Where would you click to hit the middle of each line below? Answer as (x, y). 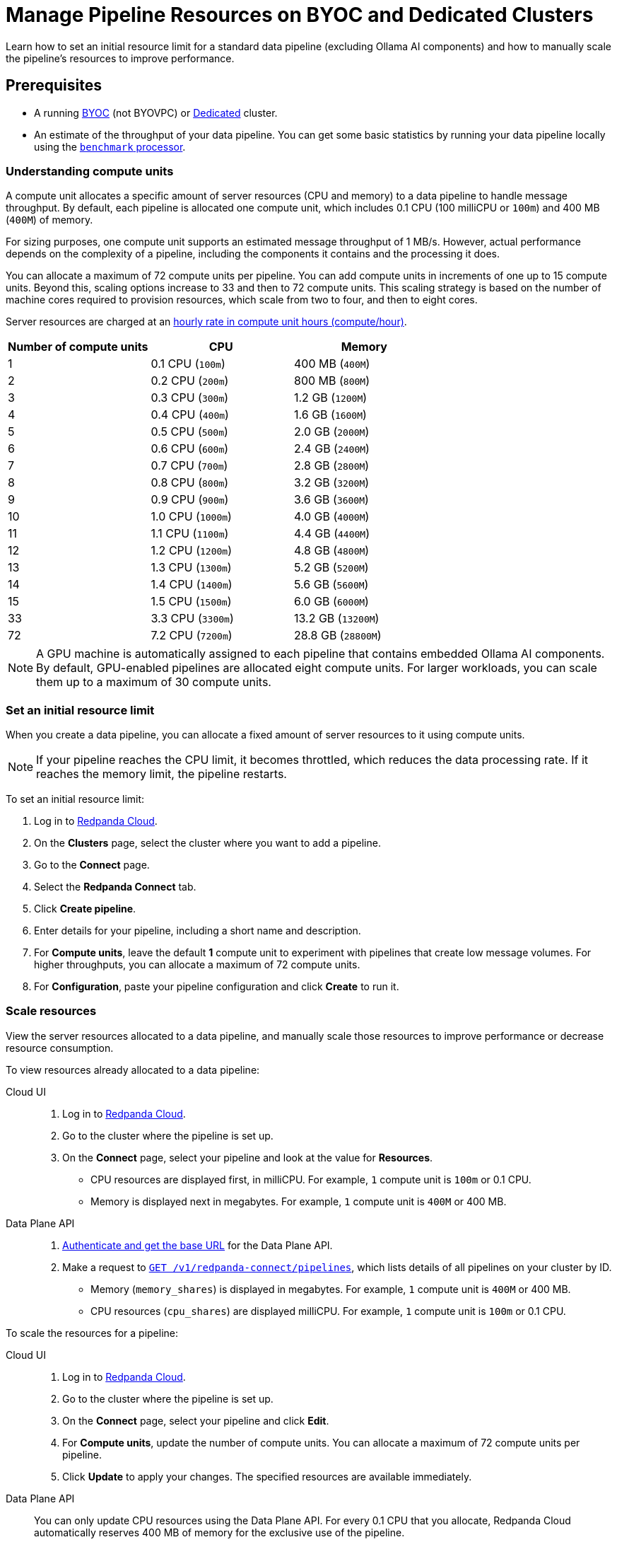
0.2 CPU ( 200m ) (190, 381)
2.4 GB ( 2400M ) (332, 449)
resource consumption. (60, 1048)
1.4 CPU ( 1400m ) (192, 585)
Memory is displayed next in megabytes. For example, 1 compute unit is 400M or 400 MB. (299, 1201)
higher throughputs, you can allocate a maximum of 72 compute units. (197, 965)
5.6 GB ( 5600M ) (331, 585)
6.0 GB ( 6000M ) (331, 602)
